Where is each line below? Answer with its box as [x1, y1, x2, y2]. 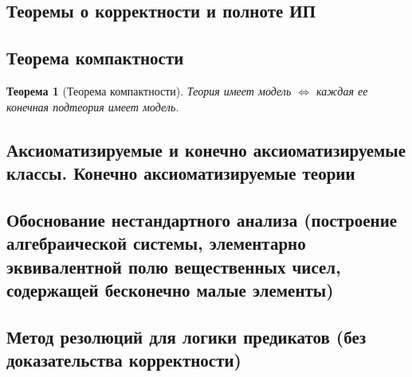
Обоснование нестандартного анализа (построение [6, 207, 398, 231]
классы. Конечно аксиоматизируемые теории [6, 160, 355, 185]
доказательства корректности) [6, 348, 241, 372]
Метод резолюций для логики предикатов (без [6, 324, 367, 348]
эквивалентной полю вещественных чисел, [6, 254, 341, 278]
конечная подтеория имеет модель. [6, 98, 179, 115]
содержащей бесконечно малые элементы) [6, 277, 334, 301]
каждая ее [316, 82, 368, 99]
